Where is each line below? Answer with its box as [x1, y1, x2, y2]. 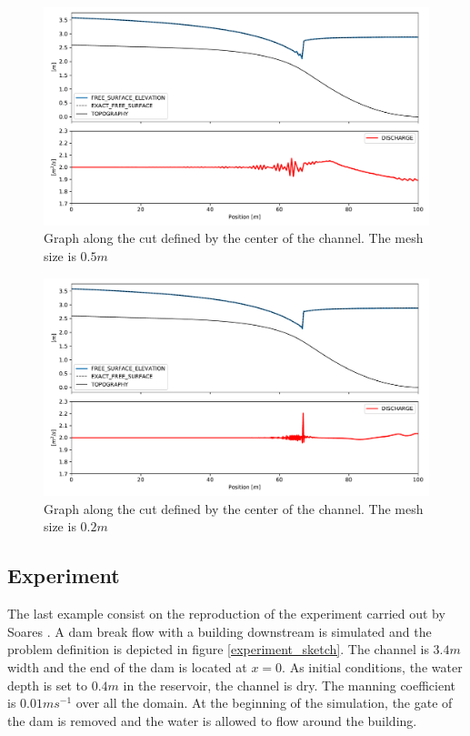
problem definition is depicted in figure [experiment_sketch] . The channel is [7, 640, 429, 659]
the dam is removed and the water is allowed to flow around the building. [7, 711, 417, 730]
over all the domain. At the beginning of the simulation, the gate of [75, 693, 453, 712]
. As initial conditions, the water [282, 658, 463, 677]
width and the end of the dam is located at [7, 658, 247, 677]
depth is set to [7, 675, 88, 694]
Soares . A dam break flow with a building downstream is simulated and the [7, 621, 432, 640]
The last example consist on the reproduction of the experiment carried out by [7, 604, 445, 623]
